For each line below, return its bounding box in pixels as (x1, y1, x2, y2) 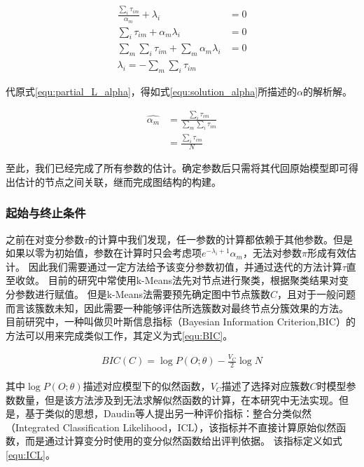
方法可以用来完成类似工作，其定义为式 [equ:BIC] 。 (6, 327, 233, 342)
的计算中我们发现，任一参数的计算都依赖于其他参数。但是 (88, 231, 353, 246)
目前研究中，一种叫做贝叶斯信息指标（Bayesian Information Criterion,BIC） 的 (6, 314, 356, 329)
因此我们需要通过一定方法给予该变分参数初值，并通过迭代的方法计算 (28, 259, 342, 273)
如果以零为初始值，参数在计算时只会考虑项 (6, 245, 202, 260)
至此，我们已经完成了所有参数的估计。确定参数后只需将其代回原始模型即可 (6, 161, 349, 175)
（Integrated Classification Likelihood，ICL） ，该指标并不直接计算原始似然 (6, 419, 337, 434)
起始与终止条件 (6, 204, 86, 222)
